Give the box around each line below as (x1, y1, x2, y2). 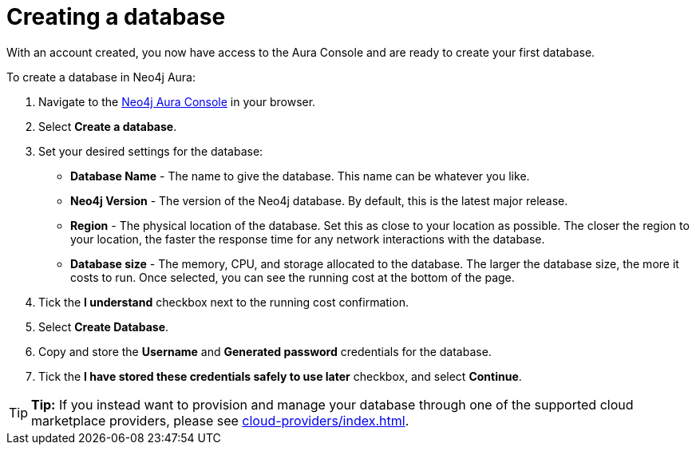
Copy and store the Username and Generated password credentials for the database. (38, 344, 492, 358)
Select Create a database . (38, 119, 177, 133)
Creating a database (6, 3, 226, 30)
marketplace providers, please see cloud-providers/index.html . (31, 412, 409, 429)
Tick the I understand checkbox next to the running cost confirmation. (38, 295, 409, 309)
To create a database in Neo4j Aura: (6, 69, 196, 84)
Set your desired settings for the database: (38, 144, 263, 158)
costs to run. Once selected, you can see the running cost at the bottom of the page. (70, 270, 515, 284)
